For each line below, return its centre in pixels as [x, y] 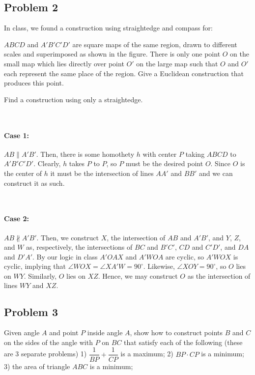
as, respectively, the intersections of [79, 247]
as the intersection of [219, 275]
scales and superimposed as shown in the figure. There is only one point [112, 54]
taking [195, 154]
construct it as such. [34, 183]
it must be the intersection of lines [102, 173]
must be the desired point [164, 163]
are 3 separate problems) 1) [45, 354]
